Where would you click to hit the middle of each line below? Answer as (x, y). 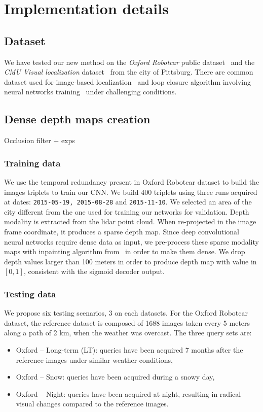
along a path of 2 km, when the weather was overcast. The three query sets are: (128, 333)
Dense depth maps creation (77, 119)
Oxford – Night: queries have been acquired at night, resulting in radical (128, 393)
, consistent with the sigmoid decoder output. (94, 271)
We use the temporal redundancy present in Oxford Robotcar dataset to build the (132, 181)
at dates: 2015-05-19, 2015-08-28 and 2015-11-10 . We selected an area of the (128, 202)
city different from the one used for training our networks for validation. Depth (127, 211)
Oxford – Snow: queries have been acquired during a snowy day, (115, 377)
